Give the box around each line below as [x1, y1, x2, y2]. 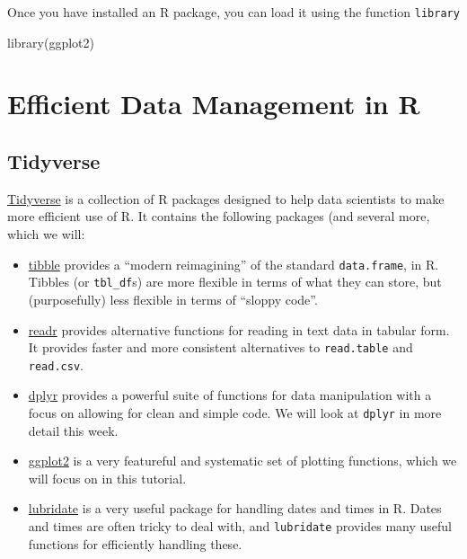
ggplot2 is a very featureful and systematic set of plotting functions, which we [28, 451, 457, 470]
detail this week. [28, 421, 119, 439]
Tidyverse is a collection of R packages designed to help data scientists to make [7, 189, 445, 208]
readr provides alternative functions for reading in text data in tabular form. [28, 320, 450, 339]
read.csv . [28, 355, 84, 374]
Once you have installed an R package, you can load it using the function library [7, 3, 460, 21]
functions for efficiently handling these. [28, 534, 242, 553]
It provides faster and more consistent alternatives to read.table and [28, 338, 413, 357]
